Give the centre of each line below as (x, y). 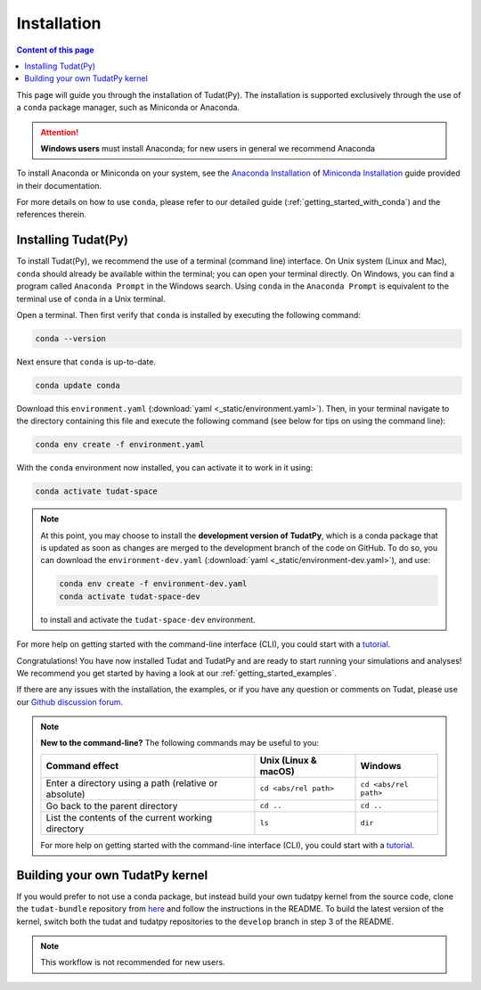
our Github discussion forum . (70, 702)
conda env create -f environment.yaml (120, 445)
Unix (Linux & (289, 760)
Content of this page (55, 50)
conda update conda (77, 385)
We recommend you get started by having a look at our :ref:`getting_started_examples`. (177, 673)
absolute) (65, 794)
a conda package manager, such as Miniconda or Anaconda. (128, 108)
